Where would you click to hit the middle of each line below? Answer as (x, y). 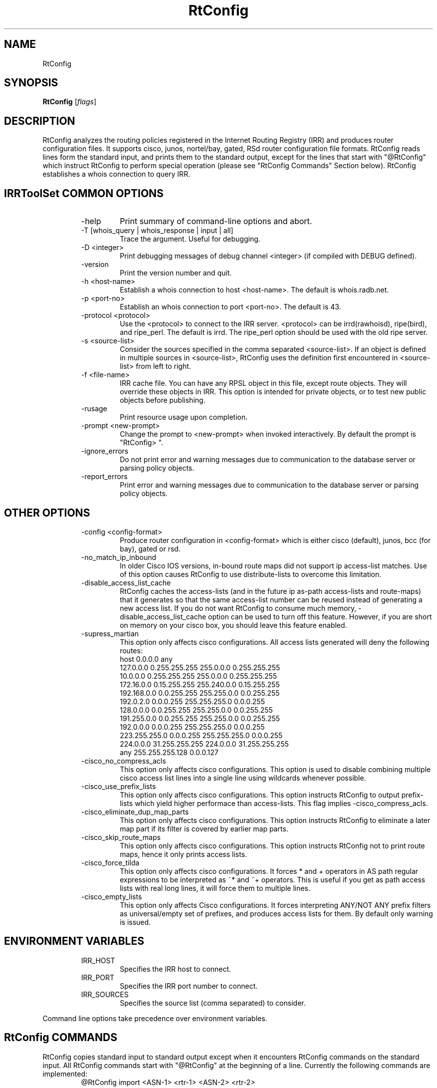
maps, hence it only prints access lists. (184, 854)
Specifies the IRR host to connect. (176, 969)
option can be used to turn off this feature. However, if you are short (320, 616)
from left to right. (163, 366)
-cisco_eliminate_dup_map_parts (135, 812)
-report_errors (104, 477)
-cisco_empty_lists (111, 896)
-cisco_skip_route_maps (121, 837)
